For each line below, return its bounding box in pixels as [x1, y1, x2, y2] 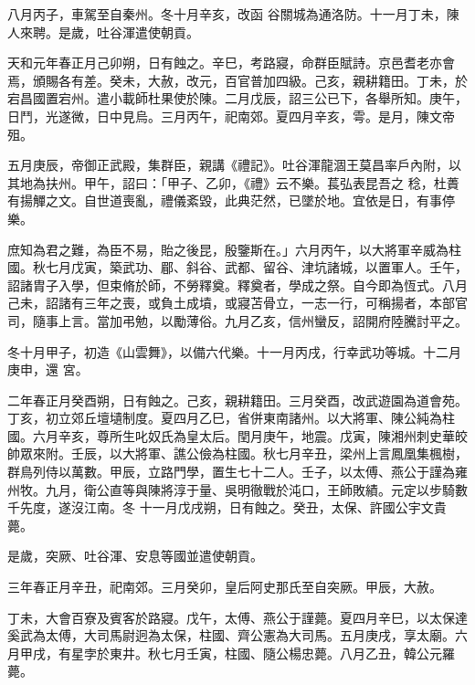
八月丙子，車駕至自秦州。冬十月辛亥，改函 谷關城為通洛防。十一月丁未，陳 [7, 5, 459, 23]
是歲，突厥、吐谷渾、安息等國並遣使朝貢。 [7, 546, 263, 565]
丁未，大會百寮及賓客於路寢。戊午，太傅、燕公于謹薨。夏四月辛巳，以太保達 [7, 607, 468, 627]
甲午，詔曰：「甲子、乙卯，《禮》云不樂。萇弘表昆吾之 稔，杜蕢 [83, 173, 459, 192]
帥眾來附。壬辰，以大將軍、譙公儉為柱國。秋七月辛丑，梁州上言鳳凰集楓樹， [7, 444, 468, 463]
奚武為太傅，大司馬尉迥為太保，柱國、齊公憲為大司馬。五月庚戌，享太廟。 [7, 626, 455, 645]
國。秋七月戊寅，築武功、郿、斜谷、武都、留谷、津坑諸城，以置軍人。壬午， [7, 258, 468, 277]
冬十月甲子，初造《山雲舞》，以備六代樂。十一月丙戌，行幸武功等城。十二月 [7, 342, 461, 361]
